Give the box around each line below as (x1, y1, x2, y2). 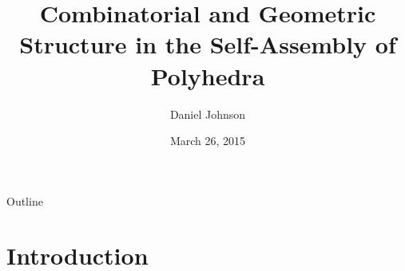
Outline (6, 192, 43, 209)
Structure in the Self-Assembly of (19, 28, 396, 61)
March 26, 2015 (169, 132, 246, 149)
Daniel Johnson (169, 105, 246, 122)
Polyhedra (150, 59, 265, 92)
